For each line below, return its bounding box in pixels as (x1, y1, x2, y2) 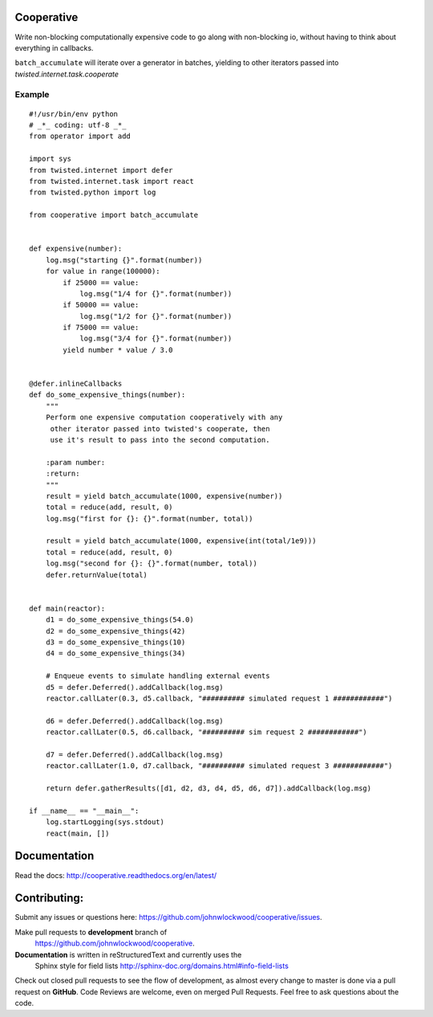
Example (14, 89, 50, 100)
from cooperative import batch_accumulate (29, 210, 199, 220)
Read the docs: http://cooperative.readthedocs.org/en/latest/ (14, 870, 217, 880)
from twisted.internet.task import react (29, 177, 194, 186)
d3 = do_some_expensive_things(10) (45, 638, 186, 647)
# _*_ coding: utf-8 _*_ (29, 120, 127, 130)
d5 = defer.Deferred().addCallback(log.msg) (45, 683, 224, 692)
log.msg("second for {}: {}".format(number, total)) (45, 559, 258, 568)
